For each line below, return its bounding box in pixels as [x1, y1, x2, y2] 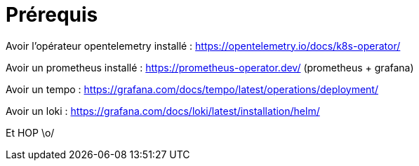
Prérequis [6, 3, 98, 27]
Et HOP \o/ [6, 126, 55, 139]
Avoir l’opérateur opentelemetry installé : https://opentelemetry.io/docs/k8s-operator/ [6, 39, 401, 52]
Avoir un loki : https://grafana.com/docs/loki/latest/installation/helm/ [6, 104, 320, 117]
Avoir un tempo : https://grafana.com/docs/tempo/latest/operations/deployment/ [6, 83, 378, 95]
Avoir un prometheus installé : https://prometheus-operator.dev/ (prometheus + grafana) [6, 61, 414, 74]
